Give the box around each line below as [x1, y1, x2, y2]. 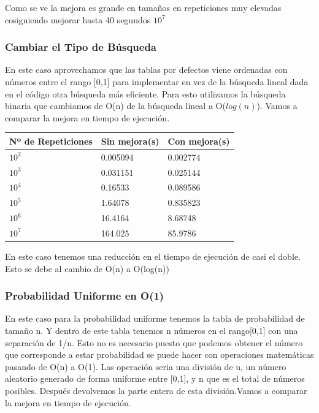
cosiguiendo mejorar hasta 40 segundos [5, 13, 151, 26]
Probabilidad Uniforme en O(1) [5, 288, 164, 303]
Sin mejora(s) [101, 134, 159, 147]
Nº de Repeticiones [9, 134, 93, 147]
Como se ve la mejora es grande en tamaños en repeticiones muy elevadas [5, 1, 282, 13]
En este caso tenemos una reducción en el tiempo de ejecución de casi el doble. [5, 250, 301, 263]
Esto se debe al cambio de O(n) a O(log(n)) [5, 262, 169, 275]
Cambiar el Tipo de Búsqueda [5, 39, 156, 55]
